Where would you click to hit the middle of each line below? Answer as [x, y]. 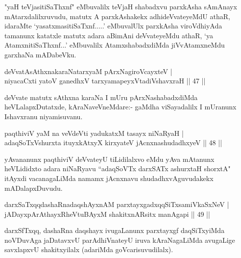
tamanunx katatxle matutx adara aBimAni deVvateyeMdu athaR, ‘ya [109, 35]
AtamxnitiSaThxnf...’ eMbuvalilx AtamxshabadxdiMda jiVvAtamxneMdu [115, 45]
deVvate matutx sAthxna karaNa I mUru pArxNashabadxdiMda [101, 97]
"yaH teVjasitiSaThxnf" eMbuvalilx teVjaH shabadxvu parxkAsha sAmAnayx [121, 6]
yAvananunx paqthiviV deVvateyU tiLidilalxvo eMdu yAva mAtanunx [109, 159]
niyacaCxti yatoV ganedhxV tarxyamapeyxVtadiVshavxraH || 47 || [105, 81]
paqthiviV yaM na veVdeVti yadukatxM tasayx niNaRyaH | [94, 133]
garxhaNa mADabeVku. [40, 54]
